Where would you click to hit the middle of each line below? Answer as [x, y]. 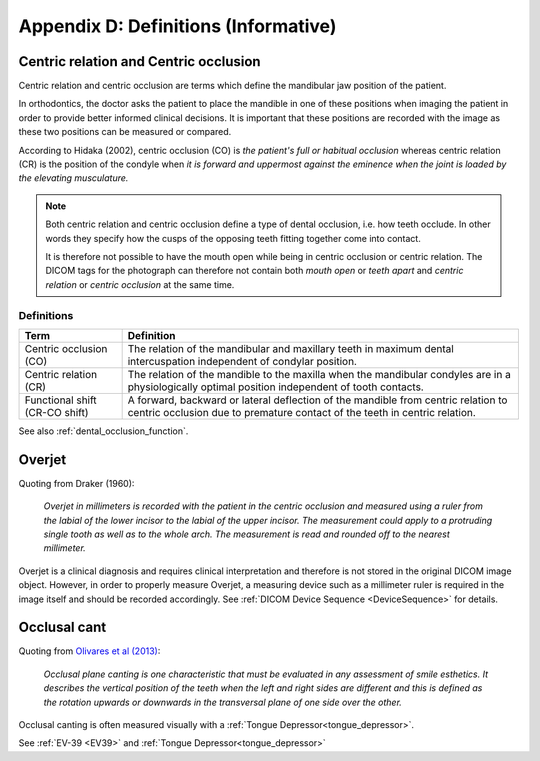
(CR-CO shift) [56, 412]
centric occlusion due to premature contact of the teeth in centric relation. [302, 412]
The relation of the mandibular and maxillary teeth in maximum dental [290, 348]
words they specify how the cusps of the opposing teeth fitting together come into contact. [233, 238]
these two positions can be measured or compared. [125, 132]
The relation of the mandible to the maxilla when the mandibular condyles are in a [319, 374]
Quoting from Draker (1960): [76, 483]
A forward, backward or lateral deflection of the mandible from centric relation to [317, 400]
